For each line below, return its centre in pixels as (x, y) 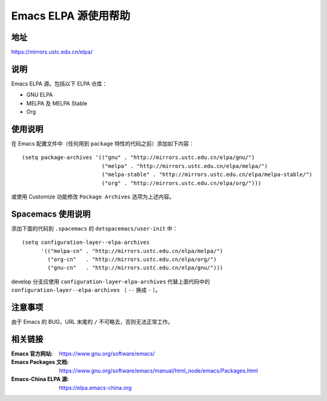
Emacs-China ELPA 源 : (40, 379)
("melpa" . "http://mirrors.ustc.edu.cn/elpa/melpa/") (185, 166)
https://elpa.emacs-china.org (95, 388)
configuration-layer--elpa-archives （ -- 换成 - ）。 (86, 290)
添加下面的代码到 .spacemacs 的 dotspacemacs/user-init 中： (94, 228)
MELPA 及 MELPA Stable (57, 103)
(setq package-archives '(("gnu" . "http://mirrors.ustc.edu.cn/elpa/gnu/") (139, 157)
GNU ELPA (40, 95)
